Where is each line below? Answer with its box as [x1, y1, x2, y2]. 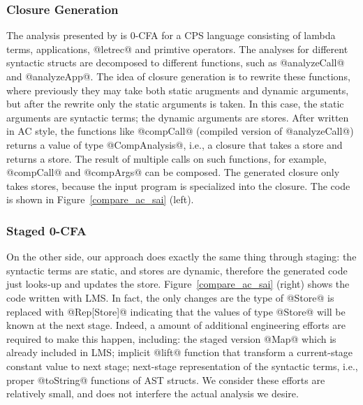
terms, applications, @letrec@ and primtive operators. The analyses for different [6, 41, 348, 56]
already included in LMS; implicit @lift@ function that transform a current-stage [6, 345, 353, 360]
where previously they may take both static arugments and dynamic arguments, [6, 82, 349, 97]
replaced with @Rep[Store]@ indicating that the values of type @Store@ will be [6, 304, 346, 318]
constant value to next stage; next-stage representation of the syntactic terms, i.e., [6, 358, 358, 373]
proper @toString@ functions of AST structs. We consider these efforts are [6, 372, 325, 387]
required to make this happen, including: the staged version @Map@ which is [6, 331, 336, 346]
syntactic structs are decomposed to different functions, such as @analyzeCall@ [6, 55, 345, 70]
